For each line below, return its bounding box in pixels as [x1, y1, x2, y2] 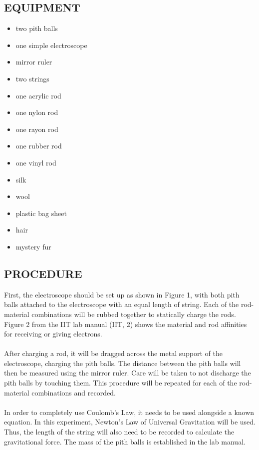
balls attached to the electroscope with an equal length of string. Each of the [4, 299, 239, 309]
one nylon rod [15, 107, 58, 117]
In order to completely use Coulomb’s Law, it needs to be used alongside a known [4, 406, 255, 417]
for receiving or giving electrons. [4, 328, 102, 339]
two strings [15, 73, 49, 83]
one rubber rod [15, 140, 62, 151]
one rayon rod [15, 123, 58, 134]
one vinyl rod [15, 157, 56, 167]
